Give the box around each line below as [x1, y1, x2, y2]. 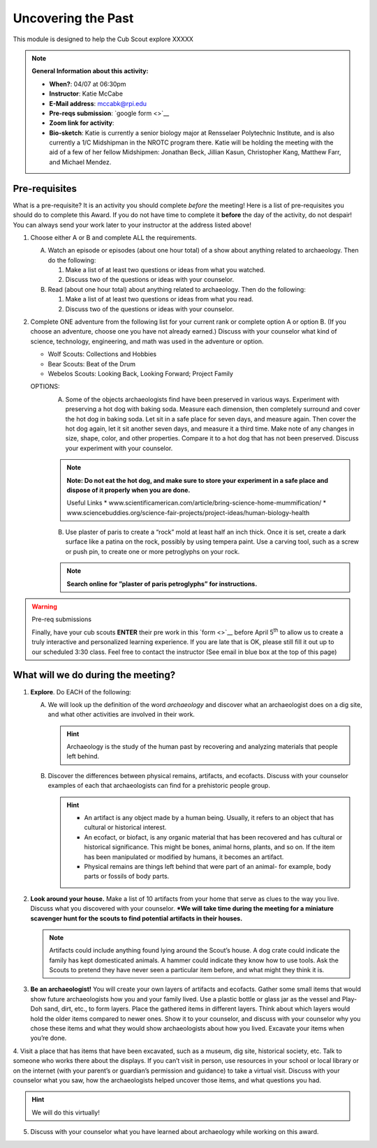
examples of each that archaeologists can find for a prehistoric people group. [47, 782, 270, 790]
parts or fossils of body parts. [84, 872, 170, 881]
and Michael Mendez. [49, 158, 112, 166]
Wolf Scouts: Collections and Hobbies [47, 350, 157, 359]
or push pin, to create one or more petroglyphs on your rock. [65, 547, 240, 556]
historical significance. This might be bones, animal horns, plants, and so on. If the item [84, 843, 335, 851]
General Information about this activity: [31, 67, 149, 75]
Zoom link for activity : [49, 119, 114, 127]
